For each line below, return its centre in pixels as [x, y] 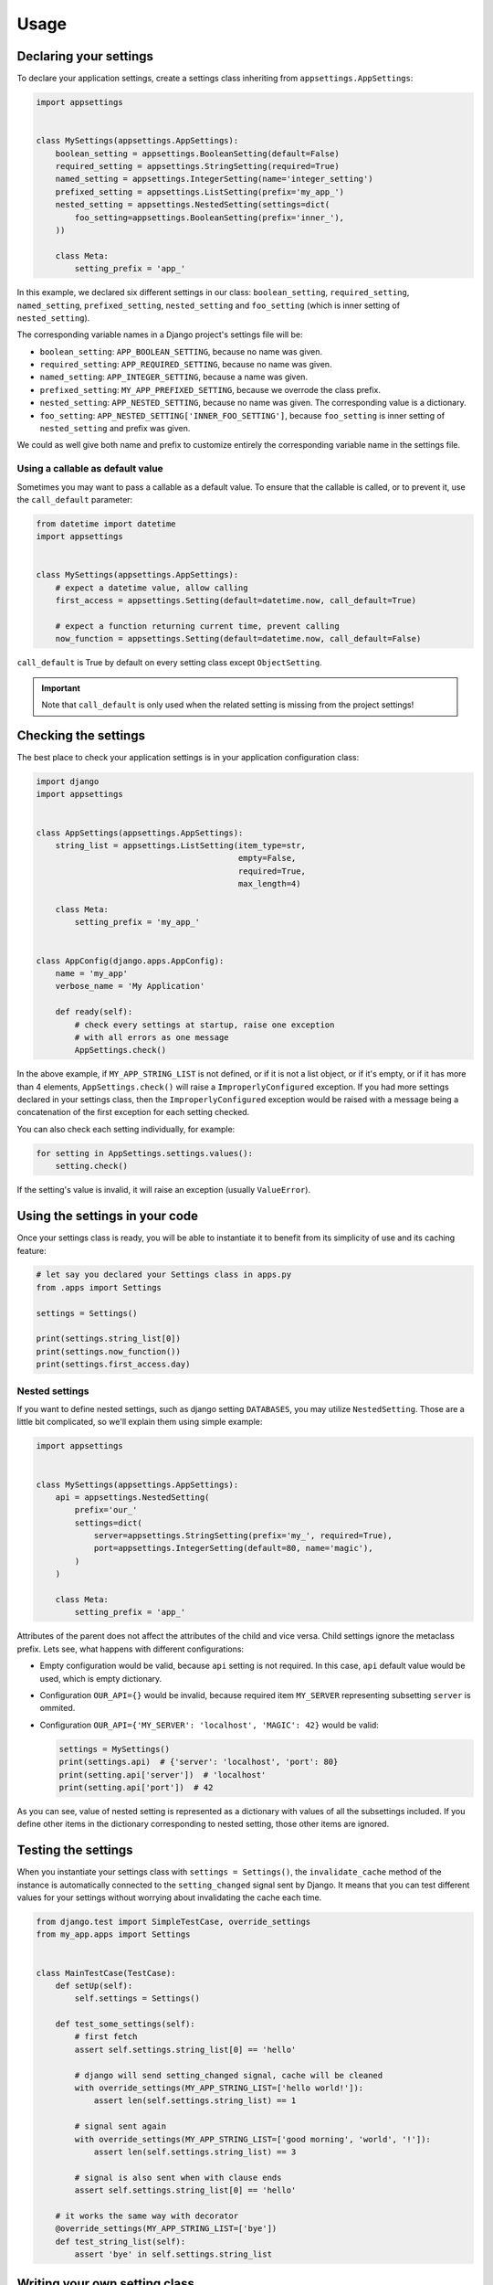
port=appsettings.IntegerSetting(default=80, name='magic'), [233, 1548]
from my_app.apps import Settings [113, 1934]
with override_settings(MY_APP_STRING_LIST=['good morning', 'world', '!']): [252, 2139]
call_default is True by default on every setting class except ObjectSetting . [170, 663]
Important [61, 688]
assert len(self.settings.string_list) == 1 [195, 2101]
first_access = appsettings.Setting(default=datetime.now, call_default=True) [236, 600]
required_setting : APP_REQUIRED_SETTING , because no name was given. [186, 365]
